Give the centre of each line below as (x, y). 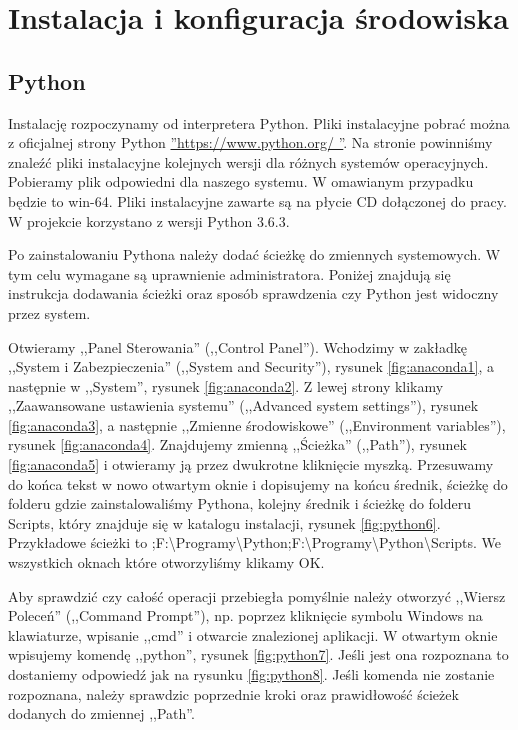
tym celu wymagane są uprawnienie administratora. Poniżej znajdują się (229, 273)
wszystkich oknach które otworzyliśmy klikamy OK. (166, 562)
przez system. (49, 312)
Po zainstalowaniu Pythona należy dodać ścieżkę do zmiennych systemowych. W (254, 254)
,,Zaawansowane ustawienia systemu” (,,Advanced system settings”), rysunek (243, 405)
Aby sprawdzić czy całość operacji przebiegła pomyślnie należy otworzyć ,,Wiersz (257, 595)
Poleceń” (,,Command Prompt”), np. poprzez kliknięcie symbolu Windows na (245, 615)
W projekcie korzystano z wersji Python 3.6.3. (149, 220)
